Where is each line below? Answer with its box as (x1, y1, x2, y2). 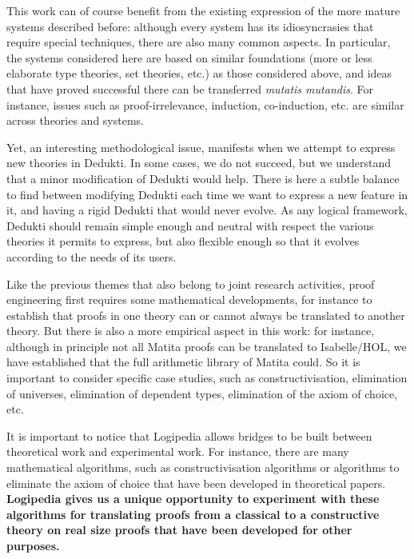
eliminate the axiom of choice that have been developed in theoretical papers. (6, 474, 386, 491)
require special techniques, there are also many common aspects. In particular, (6, 34, 391, 50)
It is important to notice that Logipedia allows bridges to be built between (6, 427, 372, 444)
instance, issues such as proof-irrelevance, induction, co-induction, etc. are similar (6, 96, 404, 113)
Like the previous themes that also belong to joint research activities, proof (6, 275, 375, 292)
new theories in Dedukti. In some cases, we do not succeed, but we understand (6, 154, 391, 171)
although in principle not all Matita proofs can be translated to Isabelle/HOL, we (6, 337, 407, 354)
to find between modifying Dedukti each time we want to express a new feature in (6, 186, 408, 202)
